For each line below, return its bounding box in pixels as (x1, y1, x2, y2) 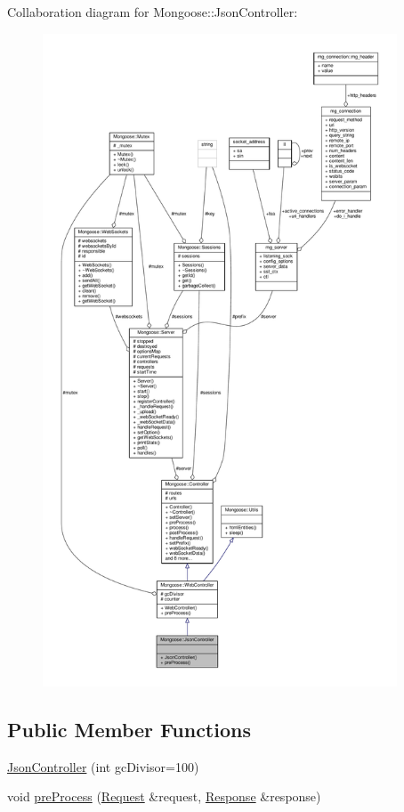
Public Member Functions (7, 715, 251, 743)
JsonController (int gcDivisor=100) (7, 757, 199, 775)
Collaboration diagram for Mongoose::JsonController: (7, 3, 298, 20)
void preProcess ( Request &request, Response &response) (7, 787, 321, 806)
